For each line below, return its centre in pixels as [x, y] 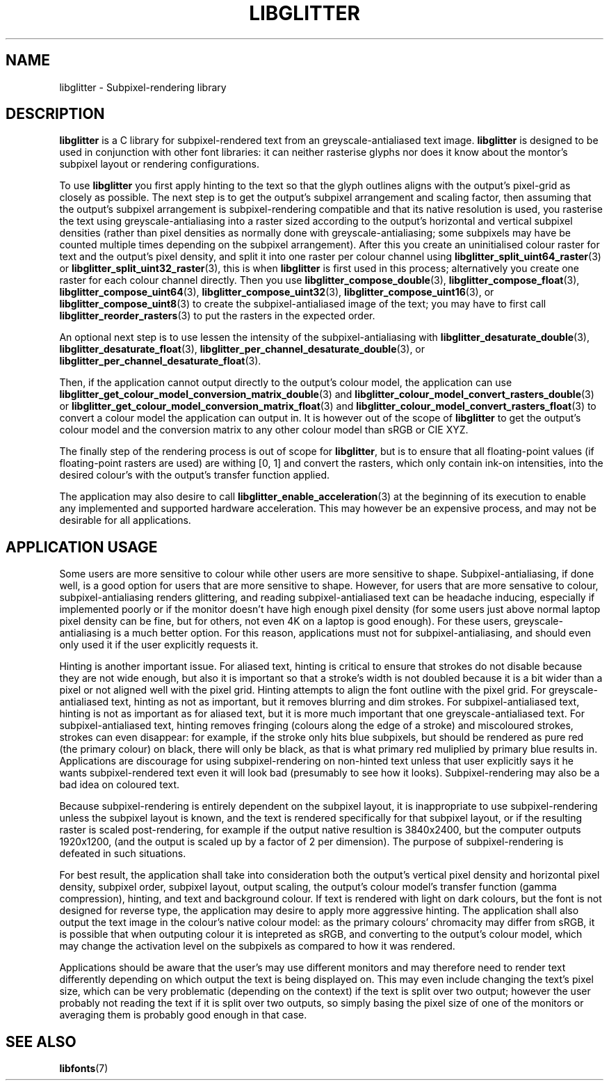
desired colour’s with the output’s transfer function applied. [195, 475]
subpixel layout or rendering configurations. [159, 164]
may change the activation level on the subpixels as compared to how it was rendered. [257, 946]
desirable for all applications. [125, 520]
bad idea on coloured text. [120, 785]
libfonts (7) [84, 1069]
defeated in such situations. [123, 854]
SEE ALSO [41, 1041]
